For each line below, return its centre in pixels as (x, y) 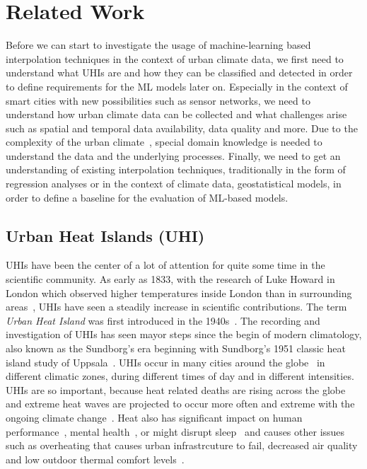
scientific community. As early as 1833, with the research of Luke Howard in (170, 279)
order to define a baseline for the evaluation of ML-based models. (147, 197)
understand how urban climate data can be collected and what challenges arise (176, 114)
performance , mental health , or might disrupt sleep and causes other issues (175, 431)
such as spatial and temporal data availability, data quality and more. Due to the (182, 128)
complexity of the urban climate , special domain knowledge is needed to (164, 142)
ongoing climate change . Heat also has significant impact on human (154, 417)
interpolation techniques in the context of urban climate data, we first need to (175, 58)
